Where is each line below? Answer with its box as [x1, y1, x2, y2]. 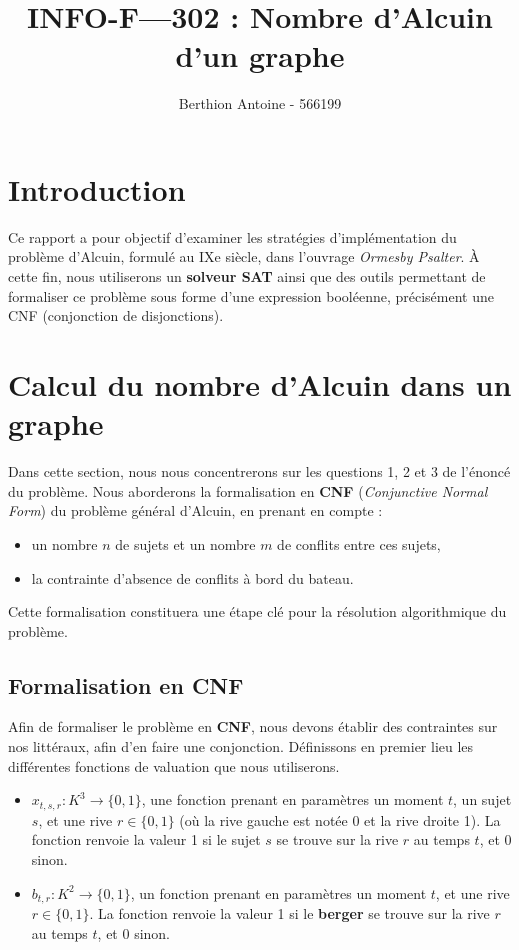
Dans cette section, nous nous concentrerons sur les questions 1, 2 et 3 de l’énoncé [8, 461, 511, 482]
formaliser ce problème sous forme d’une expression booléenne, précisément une [8, 285, 494, 306]
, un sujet [453, 789, 512, 810]
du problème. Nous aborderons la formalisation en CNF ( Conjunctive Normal [8, 480, 488, 501]
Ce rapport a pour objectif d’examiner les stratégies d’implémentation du [8, 226, 457, 247]
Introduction [8, 168, 186, 209]
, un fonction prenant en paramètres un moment [130, 882, 427, 903]
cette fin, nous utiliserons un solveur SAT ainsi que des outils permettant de [8, 266, 486, 287]
